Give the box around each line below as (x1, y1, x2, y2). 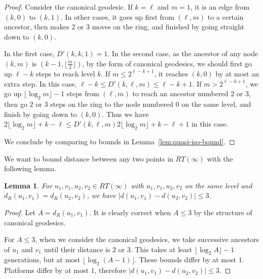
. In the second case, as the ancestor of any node (107, 48, 258, 59)
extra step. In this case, (4, 78, 77, 89)
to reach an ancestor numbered (132, 88, 229, 99)
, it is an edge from (190, 2, 250, 12)
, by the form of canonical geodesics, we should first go (82, 58, 252, 68)
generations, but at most (4, 254, 81, 265)
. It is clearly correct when (89, 207, 171, 217)
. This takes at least (130, 244, 193, 254)
